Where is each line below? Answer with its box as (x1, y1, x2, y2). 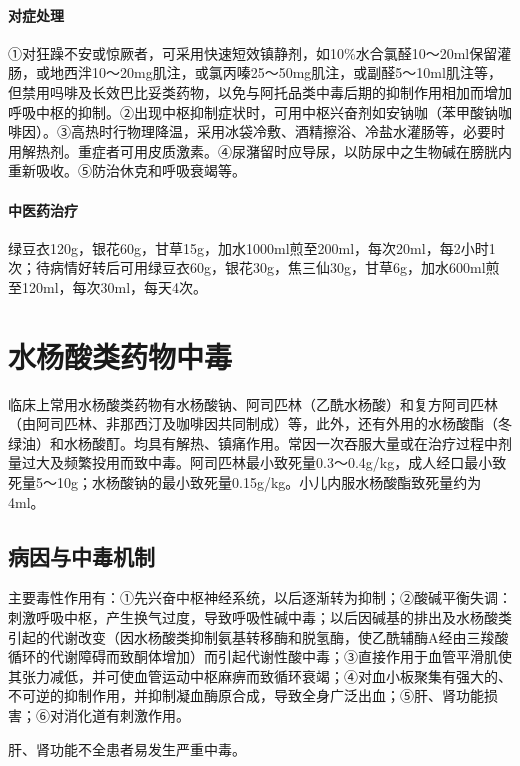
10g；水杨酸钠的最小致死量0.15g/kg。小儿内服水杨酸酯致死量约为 (56, 472, 482, 493)
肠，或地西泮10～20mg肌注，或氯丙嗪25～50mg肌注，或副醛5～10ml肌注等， (8, 62, 502, 83)
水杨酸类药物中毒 (8, 335, 233, 376)
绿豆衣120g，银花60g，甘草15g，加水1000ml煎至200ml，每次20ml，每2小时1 (8, 237, 496, 258)
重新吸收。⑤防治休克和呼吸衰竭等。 (8, 160, 246, 181)
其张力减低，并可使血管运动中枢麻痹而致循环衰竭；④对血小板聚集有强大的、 (8, 665, 512, 686)
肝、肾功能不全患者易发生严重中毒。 (8, 738, 246, 759)
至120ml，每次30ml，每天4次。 (8, 276, 208, 297)
